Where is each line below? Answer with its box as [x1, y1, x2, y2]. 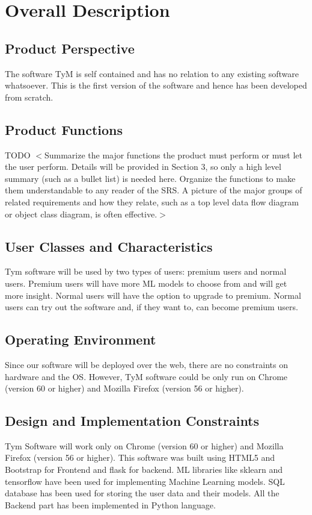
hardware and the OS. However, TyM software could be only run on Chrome [5, 370, 288, 382]
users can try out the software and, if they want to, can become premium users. [5, 301, 298, 313]
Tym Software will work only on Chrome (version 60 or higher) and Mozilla [5, 439, 284, 452]
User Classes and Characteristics [5, 237, 213, 255]
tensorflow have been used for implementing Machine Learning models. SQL [5, 475, 285, 487]
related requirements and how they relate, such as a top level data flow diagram [5, 195, 299, 208]
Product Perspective [5, 39, 135, 57]
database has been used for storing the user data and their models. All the [5, 487, 280, 499]
